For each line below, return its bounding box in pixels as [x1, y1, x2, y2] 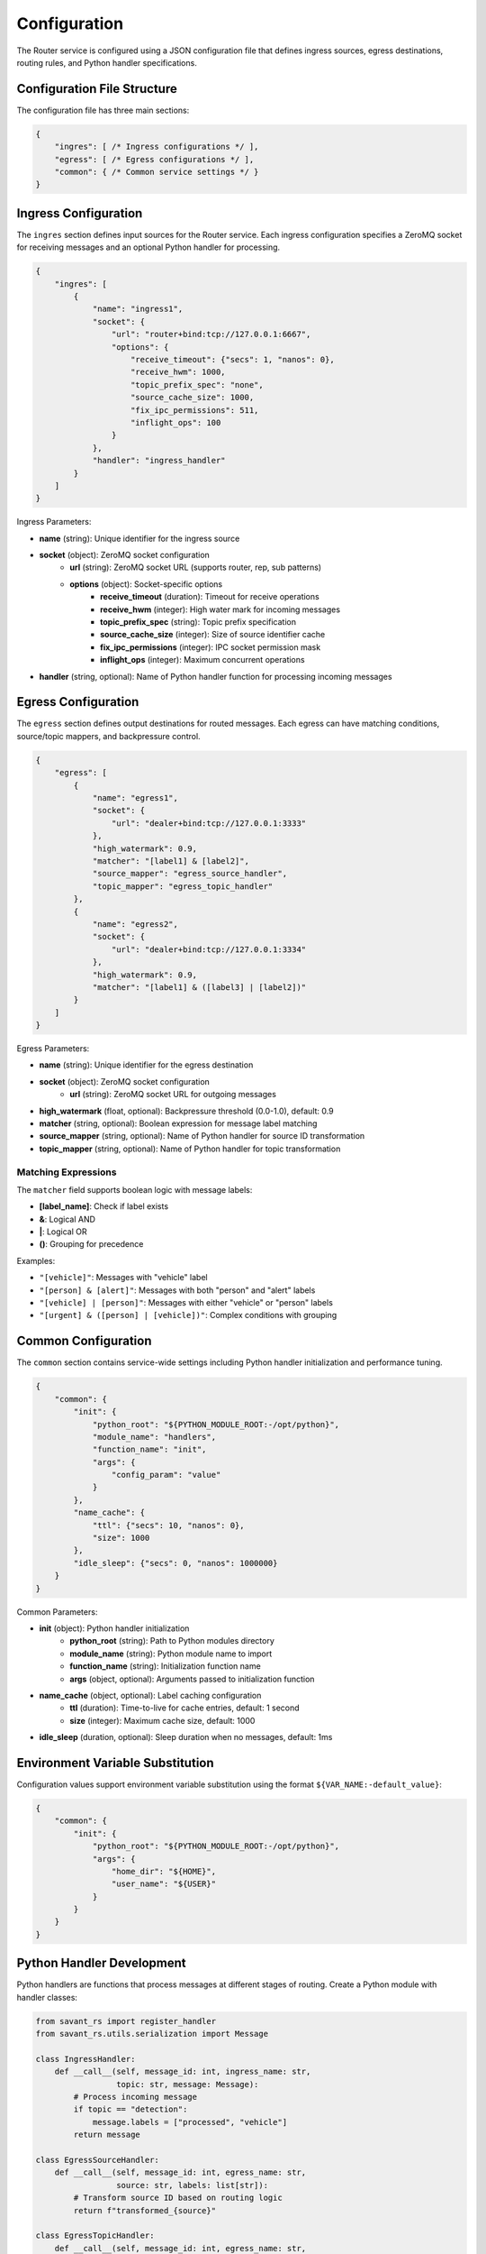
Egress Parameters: [16, 1043, 90, 1054]
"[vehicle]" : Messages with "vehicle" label [39, 1272, 208, 1283]
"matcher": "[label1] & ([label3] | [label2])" [92, 982, 307, 992]
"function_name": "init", [92, 1444, 207, 1455]
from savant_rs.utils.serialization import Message [35, 2029, 269, 2039]
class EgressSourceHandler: [35, 2155, 159, 2166]
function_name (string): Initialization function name [69, 1661, 261, 1672]
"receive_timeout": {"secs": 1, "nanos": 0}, [130, 354, 335, 364]
